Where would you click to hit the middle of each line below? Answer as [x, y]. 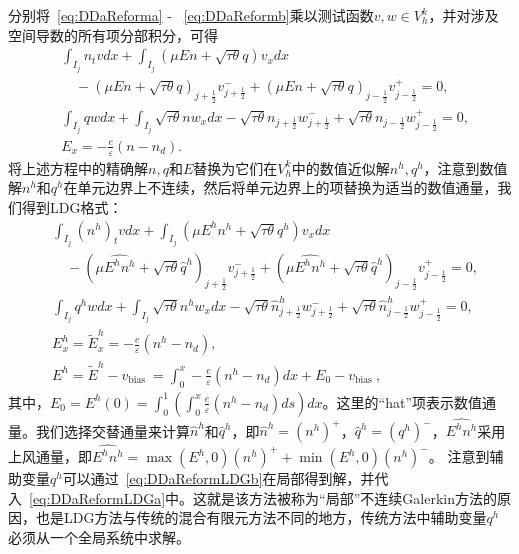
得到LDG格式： [72, 207]
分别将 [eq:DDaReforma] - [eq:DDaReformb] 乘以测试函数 [191, 15]
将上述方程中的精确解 [78, 167]
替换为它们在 [235, 167]
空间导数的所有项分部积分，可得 [113, 34]
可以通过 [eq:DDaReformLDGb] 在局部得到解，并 [218, 478]
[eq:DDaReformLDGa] [97, 497]
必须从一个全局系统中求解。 [99, 536]
